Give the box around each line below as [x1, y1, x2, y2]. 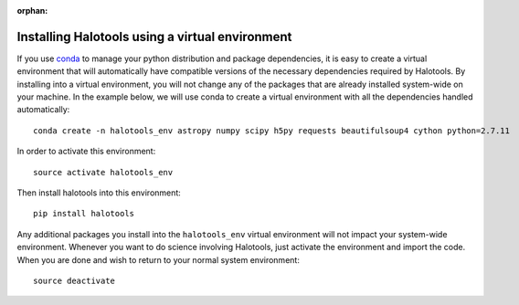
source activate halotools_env [33, 167, 174, 177]
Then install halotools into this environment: [16, 187, 182, 198]
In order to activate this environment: [16, 146, 156, 157]
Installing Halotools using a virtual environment [16, 28, 292, 45]
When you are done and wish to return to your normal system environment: [16, 254, 301, 265]
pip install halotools [33, 208, 135, 219]
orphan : [16, 5, 48, 16]
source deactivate [33, 275, 116, 286]
